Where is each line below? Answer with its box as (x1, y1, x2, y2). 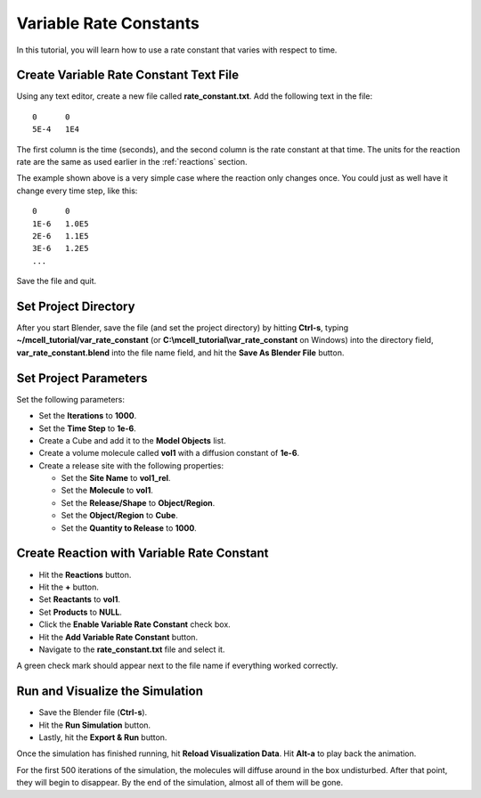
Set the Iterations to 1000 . (38, 411, 137, 421)
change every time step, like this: (16, 185, 138, 196)
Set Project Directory (16, 298, 135, 313)
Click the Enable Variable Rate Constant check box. (38, 619, 231, 630)
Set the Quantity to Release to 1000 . (61, 522, 198, 533)
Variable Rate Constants (16, 13, 200, 33)
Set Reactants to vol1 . (38, 594, 120, 605)
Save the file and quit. (16, 276, 97, 287)
